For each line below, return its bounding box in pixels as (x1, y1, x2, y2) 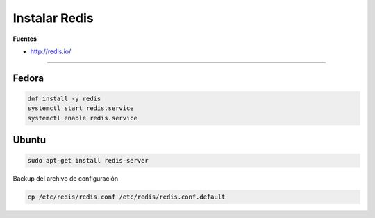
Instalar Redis (12, 10, 94, 26)
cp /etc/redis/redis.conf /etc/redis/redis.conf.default (27, 193, 226, 201)
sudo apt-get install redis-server (27, 156, 149, 165)
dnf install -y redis (27, 94, 101, 102)
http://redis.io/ (30, 47, 72, 55)
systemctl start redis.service (27, 105, 135, 112)
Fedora (12, 72, 44, 84)
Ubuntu (12, 134, 47, 146)
